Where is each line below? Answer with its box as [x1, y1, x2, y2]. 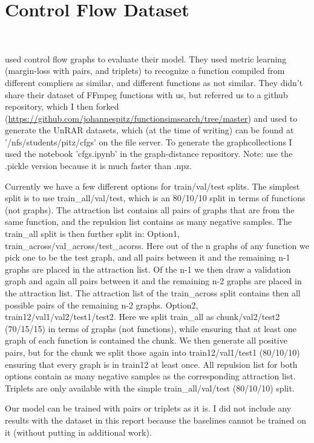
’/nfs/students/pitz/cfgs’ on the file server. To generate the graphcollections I [5, 135, 292, 148]
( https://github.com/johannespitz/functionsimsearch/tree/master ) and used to [5, 112, 298, 124]
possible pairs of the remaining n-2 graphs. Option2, [5, 298, 198, 311]
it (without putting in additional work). [5, 425, 152, 438]
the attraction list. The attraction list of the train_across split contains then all [5, 287, 301, 299]
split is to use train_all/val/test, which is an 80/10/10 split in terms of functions [5, 192, 306, 204]
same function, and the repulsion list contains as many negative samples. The [5, 215, 292, 228]
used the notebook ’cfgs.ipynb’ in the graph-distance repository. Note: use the [5, 147, 293, 160]
